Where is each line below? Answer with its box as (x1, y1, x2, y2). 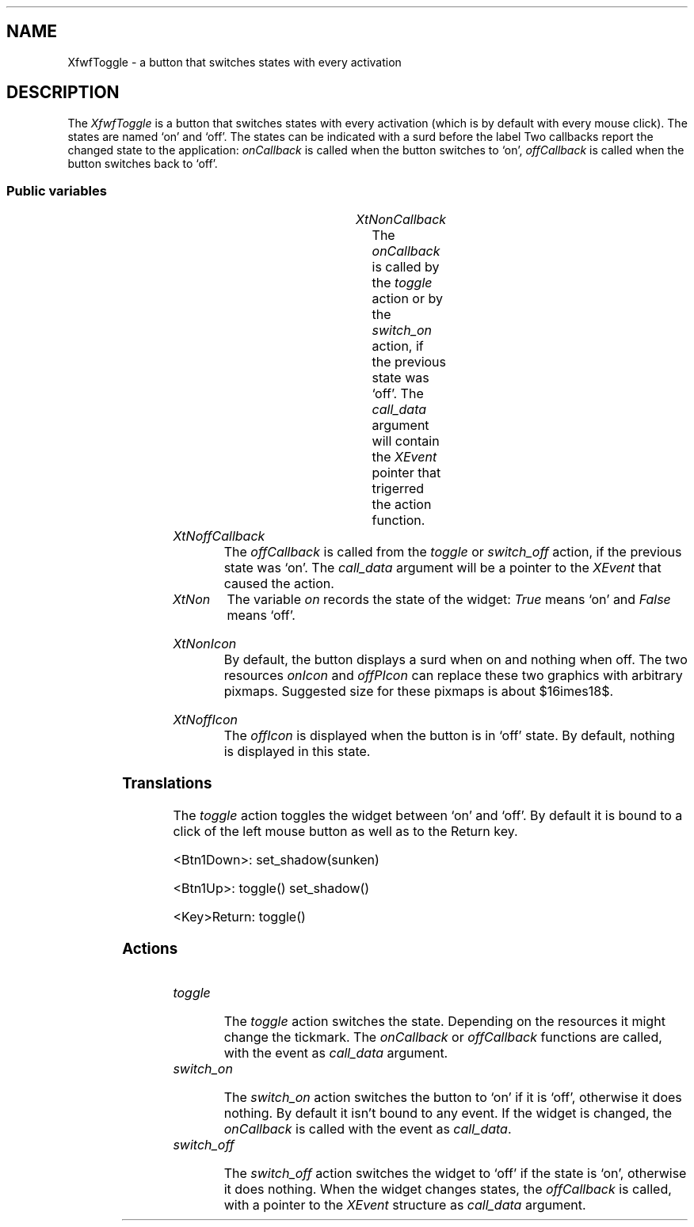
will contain (372, 433, 440, 450)
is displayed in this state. (223, 743, 371, 760)
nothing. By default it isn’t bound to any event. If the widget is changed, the (223, 1105, 673, 1122)
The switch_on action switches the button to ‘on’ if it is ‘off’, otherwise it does (223, 1089, 682, 1106)
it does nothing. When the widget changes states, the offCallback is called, (223, 1181, 672, 1198)
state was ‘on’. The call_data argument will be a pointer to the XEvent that (223, 560, 662, 576)
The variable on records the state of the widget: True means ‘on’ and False (227, 591, 671, 608)
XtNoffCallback (173, 528, 265, 545)
